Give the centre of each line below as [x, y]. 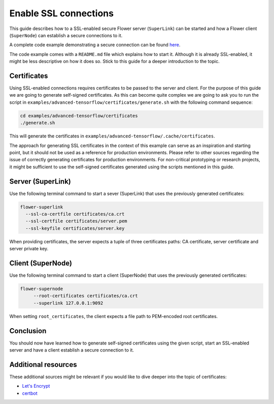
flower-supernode [42, 289]
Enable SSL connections [62, 13]
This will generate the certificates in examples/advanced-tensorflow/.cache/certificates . [112, 136]
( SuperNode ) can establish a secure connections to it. [66, 35]
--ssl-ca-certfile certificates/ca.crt [75, 214]
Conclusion [28, 331]
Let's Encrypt [36, 386]
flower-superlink [42, 207]
